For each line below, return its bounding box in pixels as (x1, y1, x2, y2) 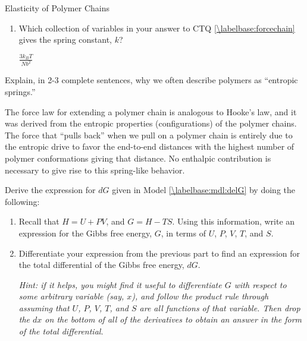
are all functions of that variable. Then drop (139, 301, 300, 314)
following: (5, 195, 40, 207)
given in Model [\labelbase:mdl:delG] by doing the (112, 184, 295, 196)
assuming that (18, 301, 70, 314)
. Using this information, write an (172, 215, 295, 228)
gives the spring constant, (18, 33, 112, 46)
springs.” (5, 85, 36, 97)
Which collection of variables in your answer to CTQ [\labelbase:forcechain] (18, 21, 295, 34)
